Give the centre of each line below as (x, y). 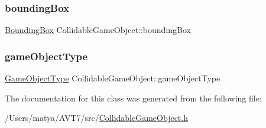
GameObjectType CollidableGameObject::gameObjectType (113, 78)
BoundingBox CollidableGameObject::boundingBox (98, 30)
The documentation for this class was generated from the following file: (133, 98)
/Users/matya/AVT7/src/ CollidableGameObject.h (96, 118)
